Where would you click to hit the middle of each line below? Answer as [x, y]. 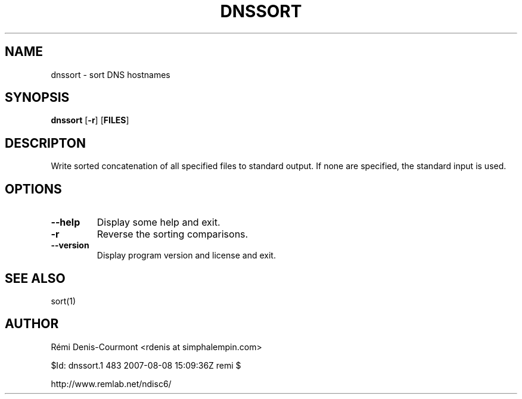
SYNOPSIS [37, 98]
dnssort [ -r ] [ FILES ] [90, 120]
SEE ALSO [35, 278]
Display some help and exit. [159, 222]
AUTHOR [32, 324]
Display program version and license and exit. [186, 255]
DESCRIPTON [46, 143]
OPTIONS [33, 189]
